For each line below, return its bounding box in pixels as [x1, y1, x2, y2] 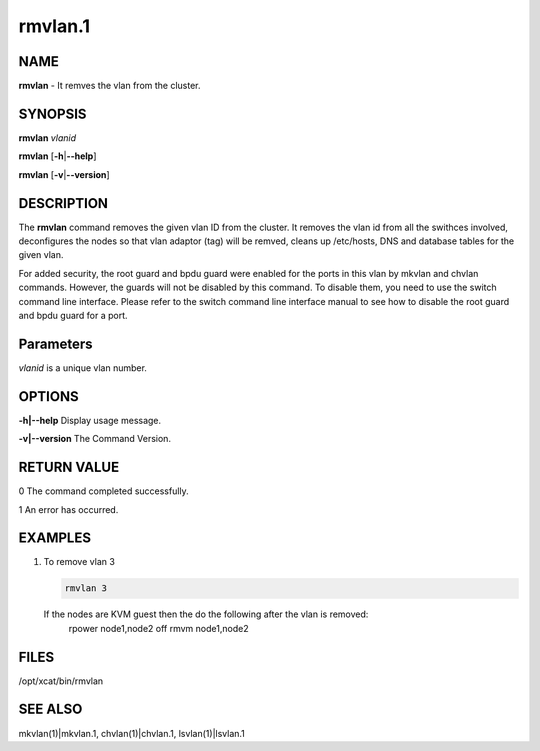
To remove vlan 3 [43, 556, 115, 568]
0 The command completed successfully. [18, 485, 189, 497]
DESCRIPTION [18, 195, 109, 212]
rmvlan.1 [18, 15, 90, 37]
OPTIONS [18, 388, 79, 405]
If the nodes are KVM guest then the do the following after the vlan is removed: [43, 608, 369, 620]
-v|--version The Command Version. [18, 433, 172, 445]
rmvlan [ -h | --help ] [18, 150, 97, 162]
